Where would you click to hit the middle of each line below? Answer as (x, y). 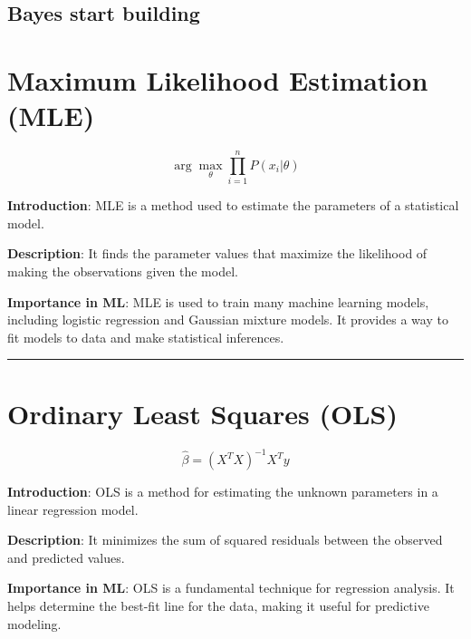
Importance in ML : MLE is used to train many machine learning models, (218, 301)
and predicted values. (66, 557)
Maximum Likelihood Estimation (218, 79)
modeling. (34, 623)
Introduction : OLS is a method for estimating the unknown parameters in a (223, 491)
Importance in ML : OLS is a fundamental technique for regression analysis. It (231, 588)
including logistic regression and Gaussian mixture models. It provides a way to (228, 319)
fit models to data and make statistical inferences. (146, 337)
